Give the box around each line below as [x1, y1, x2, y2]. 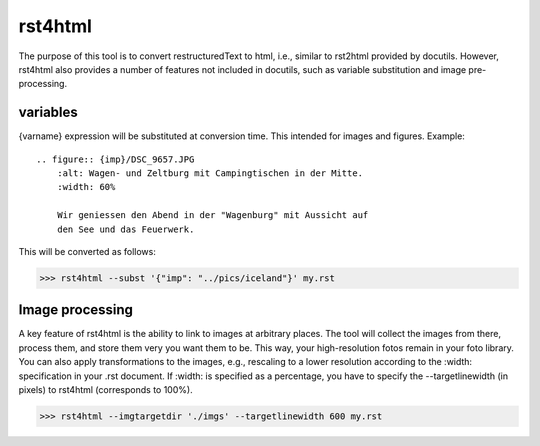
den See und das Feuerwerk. [56, 223, 195, 235]
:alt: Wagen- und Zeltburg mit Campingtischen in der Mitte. [56, 168, 364, 179]
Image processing [18, 301, 134, 319]
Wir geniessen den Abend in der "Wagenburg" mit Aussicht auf [56, 210, 369, 221]
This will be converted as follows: [18, 245, 157, 257]
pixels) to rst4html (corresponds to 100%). [18, 384, 194, 396]
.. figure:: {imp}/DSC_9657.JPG [36, 153, 195, 165]
